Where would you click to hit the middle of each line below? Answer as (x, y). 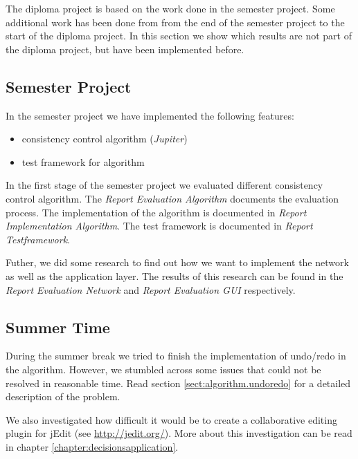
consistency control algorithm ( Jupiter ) (105, 139)
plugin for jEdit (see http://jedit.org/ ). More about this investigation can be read (179, 433)
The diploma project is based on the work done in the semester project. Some (170, 8)
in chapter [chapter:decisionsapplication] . (92, 446)
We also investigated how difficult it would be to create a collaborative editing (171, 419)
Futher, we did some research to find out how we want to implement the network (177, 262)
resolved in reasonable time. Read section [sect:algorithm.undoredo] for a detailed (178, 383)
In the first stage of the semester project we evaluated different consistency (164, 185)
